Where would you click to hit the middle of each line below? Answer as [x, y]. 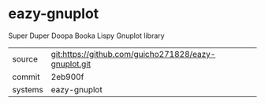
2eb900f [67, 77]
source [25, 58]
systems [28, 89]
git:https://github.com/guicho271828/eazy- [133, 54]
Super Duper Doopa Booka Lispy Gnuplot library [86, 36]
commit [26, 77]
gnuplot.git [71, 64]
